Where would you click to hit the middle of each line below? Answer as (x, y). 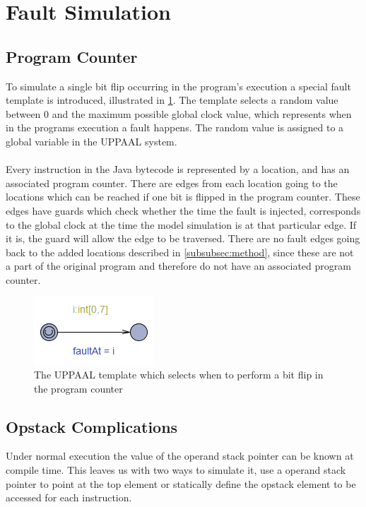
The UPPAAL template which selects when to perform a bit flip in (179, 375)
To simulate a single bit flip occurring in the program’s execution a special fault (178, 86)
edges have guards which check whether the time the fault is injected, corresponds (183, 210)
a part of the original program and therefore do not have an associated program (178, 266)
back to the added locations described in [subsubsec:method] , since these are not (180, 252)
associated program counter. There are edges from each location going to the (172, 183)
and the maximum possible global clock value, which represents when (202, 113)
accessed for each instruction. (69, 497)
